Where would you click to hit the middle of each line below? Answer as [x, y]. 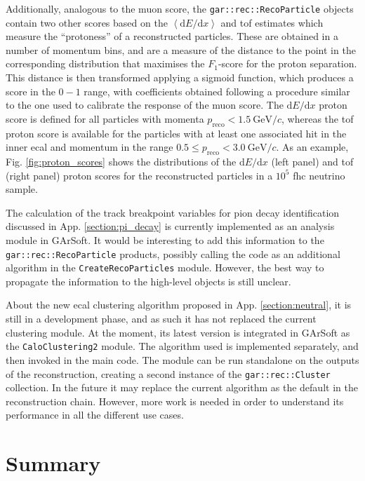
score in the [31, 91]
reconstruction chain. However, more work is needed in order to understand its [175, 401]
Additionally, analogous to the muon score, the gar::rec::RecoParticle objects [180, 8]
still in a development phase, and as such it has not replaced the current [161, 319]
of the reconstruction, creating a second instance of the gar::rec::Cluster [168, 373]
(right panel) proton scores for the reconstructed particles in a [139, 175]
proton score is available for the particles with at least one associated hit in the [176, 133]
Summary [53, 463]
